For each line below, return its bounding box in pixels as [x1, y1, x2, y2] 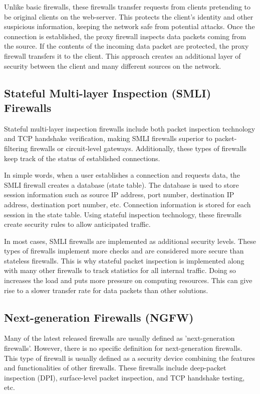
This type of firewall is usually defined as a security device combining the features [4, 352, 255, 363]
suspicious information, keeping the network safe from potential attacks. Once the [4, 21, 255, 32]
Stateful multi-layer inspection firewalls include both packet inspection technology [4, 123, 255, 134]
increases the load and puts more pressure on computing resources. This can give [4, 275, 252, 286]
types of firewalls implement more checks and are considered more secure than [4, 245, 244, 256]
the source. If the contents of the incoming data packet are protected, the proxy [4, 41, 249, 51]
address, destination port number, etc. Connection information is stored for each [4, 199, 251, 209]
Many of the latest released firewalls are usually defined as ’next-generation [4, 333, 235, 343]
